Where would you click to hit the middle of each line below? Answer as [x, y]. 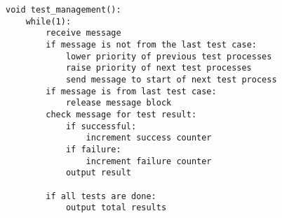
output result [98, 173]
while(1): [48, 21]
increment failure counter [149, 161]
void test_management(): [63, 10]
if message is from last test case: [131, 91]
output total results [116, 208]
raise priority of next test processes [159, 68]
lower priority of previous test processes [169, 56]
